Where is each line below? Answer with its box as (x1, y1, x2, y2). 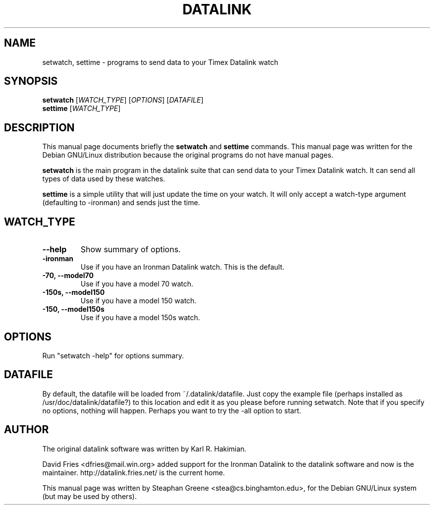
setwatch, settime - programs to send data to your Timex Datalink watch (42, 57, 278, 66)
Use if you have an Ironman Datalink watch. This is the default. (80, 263, 284, 272)
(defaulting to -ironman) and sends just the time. (42, 198, 200, 207)
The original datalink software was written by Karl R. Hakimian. (42, 444, 247, 453)
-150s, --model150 (42, 288, 105, 297)
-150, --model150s (42, 305, 105, 314)
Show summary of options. (80, 244, 181, 255)
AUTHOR (4, 423, 49, 436)
